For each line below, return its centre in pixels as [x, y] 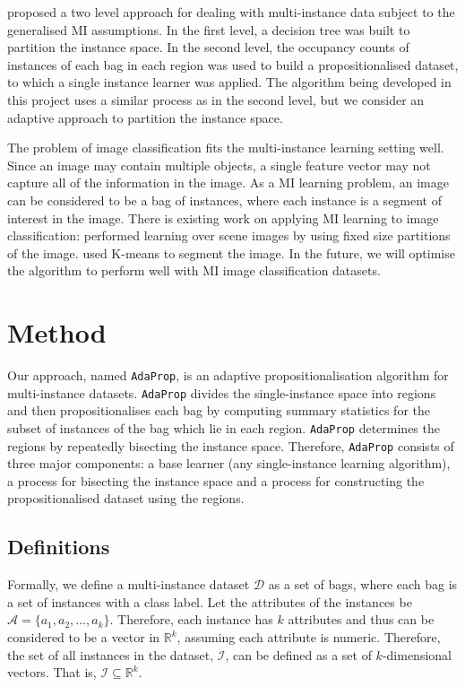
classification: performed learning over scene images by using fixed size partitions [229, 235]
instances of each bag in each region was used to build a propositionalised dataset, [233, 64]
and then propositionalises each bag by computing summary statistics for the [219, 410]
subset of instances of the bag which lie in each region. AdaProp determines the [224, 427]
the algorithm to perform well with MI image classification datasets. [194, 270]
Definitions [59, 547]
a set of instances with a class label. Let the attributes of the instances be [210, 601]
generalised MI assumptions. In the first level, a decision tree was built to [209, 29]
